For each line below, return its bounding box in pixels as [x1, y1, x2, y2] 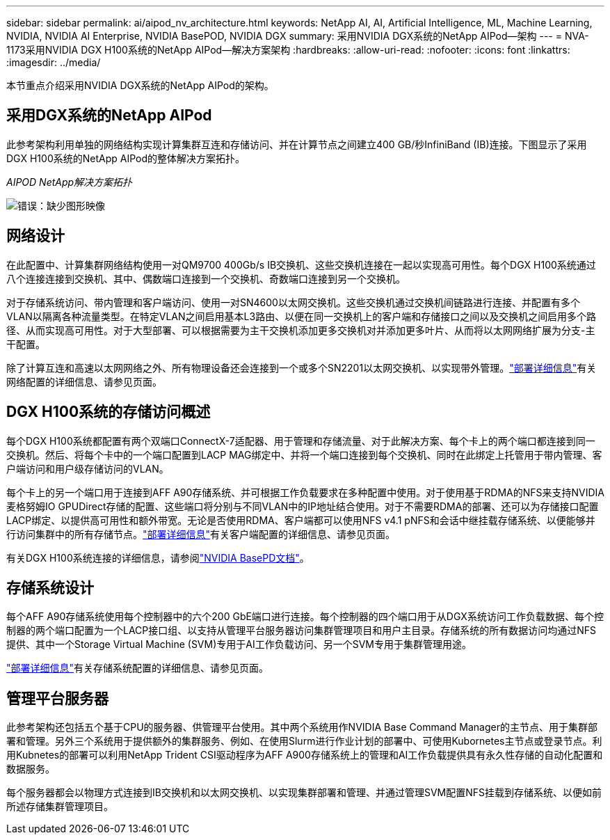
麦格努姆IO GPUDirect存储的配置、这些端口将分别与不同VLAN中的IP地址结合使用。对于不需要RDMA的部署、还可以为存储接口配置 [6, 500, 599, 512]
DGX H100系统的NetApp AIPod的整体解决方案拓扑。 [6, 152, 246, 164]
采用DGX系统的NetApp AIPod [6, 106, 212, 125]
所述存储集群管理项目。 [6, 800, 113, 813]
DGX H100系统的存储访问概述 [6, 403, 211, 421]
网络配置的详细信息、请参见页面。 [6, 375, 162, 388]
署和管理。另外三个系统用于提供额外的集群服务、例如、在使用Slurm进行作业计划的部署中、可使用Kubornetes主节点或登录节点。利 [6, 735, 602, 747]
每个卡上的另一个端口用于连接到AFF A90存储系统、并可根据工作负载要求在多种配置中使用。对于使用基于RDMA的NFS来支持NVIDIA [6, 486, 604, 498]
